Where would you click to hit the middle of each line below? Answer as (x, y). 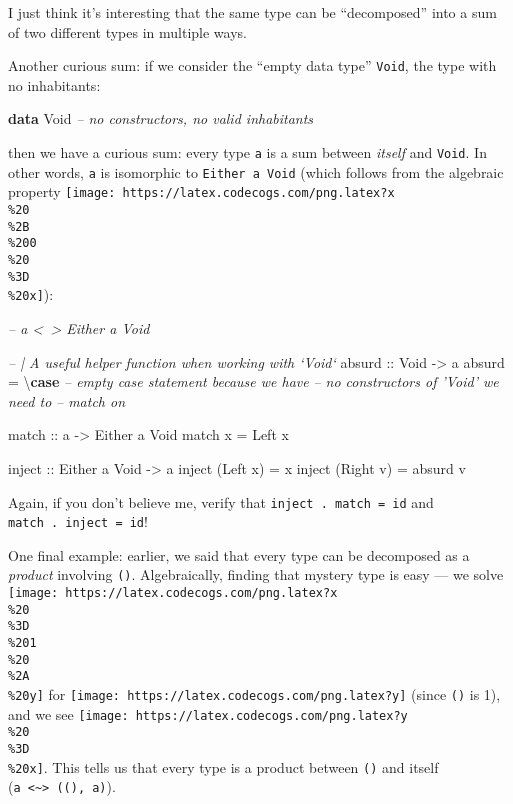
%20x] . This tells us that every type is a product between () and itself (223, 766)
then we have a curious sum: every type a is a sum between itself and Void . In (247, 152)
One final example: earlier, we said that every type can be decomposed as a (239, 554)
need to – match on (67, 400)
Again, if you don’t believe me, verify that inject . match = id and (221, 501)
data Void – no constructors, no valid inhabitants (161, 118)
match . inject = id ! (78, 521)
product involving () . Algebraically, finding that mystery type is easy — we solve (256, 574)
